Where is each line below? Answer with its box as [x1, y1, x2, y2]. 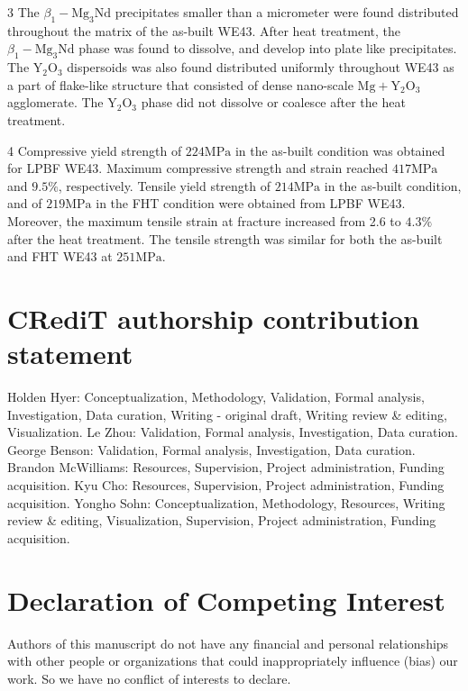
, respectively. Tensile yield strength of [58, 176, 271, 195]
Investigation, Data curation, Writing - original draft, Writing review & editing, [7, 405, 447, 423]
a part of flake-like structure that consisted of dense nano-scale [7, 75, 353, 94]
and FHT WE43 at [7, 247, 113, 266]
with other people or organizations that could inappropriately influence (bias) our [7, 651, 458, 670]
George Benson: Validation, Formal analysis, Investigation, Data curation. [7, 440, 416, 459]
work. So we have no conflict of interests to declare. [7, 668, 291, 687]
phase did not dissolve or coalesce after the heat [141, 93, 406, 112]
